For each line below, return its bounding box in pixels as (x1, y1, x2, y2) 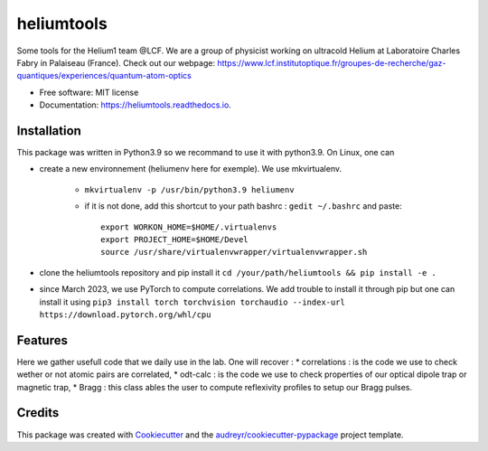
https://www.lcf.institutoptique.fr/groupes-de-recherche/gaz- (217, 57, 446, 68)
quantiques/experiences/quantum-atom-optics (16, 70, 192, 81)
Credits (16, 405, 60, 420)
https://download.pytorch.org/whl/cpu (39, 309, 211, 320)
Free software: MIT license (39, 87, 139, 98)
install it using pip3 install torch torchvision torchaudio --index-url (39, 296, 345, 307)
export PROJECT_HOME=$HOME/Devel (100, 234, 249, 244)
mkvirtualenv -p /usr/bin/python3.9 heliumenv (84, 184, 295, 194)
